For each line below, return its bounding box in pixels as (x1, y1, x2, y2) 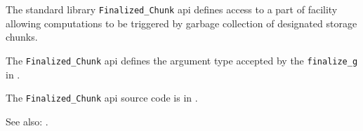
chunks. (6, 29, 38, 44)
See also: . (6, 113, 48, 128)
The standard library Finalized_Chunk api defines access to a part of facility (6, 2, 338, 16)
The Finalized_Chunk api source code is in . (6, 90, 198, 105)
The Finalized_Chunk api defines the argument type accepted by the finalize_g (6, 53, 358, 67)
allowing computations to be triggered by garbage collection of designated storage (6, 15, 357, 30)
